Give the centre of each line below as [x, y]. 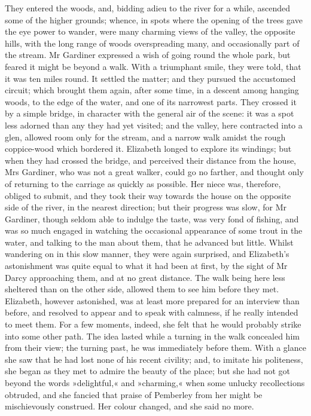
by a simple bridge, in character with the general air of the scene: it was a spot [150, 113]
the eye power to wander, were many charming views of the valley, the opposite [150, 31]
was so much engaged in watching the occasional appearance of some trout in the [154, 230]
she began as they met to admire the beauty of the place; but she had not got [148, 371]
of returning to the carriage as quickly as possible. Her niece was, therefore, [143, 183]
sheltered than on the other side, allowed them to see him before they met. [142, 289]
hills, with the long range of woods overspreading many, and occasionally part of [152, 43]
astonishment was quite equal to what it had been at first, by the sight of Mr [146, 266]
